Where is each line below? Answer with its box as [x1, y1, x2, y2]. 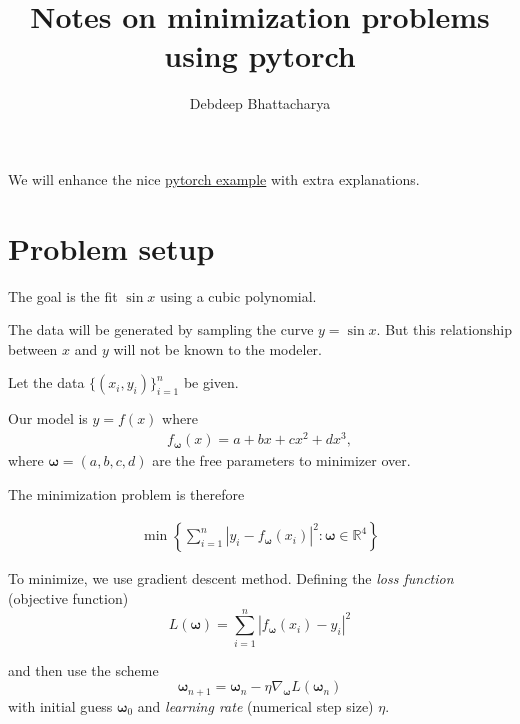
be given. [183, 372, 239, 393]
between [8, 338, 58, 359]
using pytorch [164, 35, 356, 76]
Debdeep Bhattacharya [189, 93, 331, 114]
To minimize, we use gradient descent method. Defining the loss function [8, 568, 454, 589]
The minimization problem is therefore [8, 483, 245, 504]
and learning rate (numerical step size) [137, 695, 374, 716]
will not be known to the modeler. [113, 338, 322, 359]
